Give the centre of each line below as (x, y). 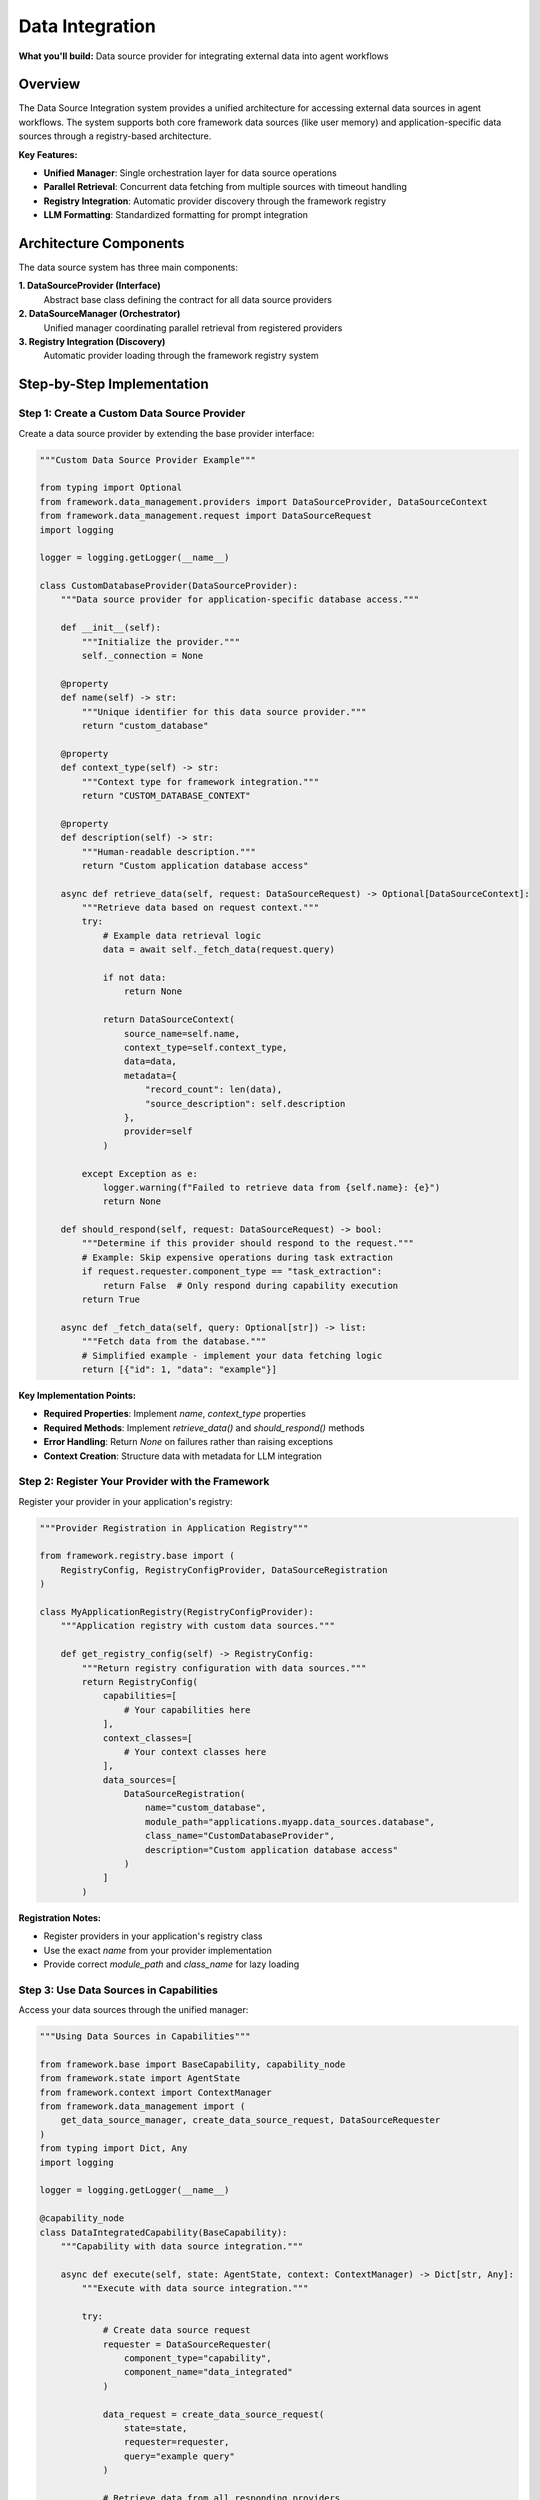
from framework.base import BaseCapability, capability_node (192, 2064)
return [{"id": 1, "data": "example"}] (179, 1369)
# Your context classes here (195, 1751)
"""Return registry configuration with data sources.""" (224, 1668)
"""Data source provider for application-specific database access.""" (240, 599)
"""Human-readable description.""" (169, 851)
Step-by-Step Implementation (113, 384)
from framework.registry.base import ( (137, 1556)
